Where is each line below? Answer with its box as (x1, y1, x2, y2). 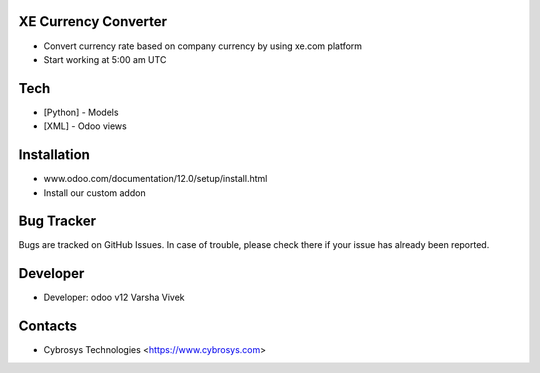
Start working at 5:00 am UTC (43, 53, 167, 65)
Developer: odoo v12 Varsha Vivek (43, 291, 185, 304)
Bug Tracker (18, 213, 97, 230)
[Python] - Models (43, 106, 119, 118)
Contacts (18, 318, 78, 335)
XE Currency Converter (18, 13, 168, 30)
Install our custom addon (43, 186, 146, 199)
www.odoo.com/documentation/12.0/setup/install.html (43, 173, 268, 185)
